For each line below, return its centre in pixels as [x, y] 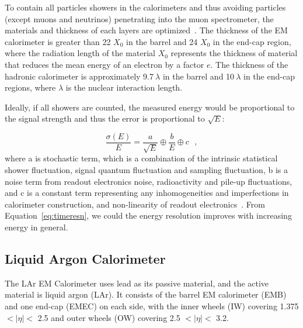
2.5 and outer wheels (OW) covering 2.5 [109, 317]
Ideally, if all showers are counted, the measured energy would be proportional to [150, 107]
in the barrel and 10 [198, 76]
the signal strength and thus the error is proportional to [105, 118]
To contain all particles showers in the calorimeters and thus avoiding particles [145, 7]
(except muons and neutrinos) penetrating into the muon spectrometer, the [139, 18]
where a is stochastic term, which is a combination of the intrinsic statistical [141, 158]
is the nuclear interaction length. [124, 87]
